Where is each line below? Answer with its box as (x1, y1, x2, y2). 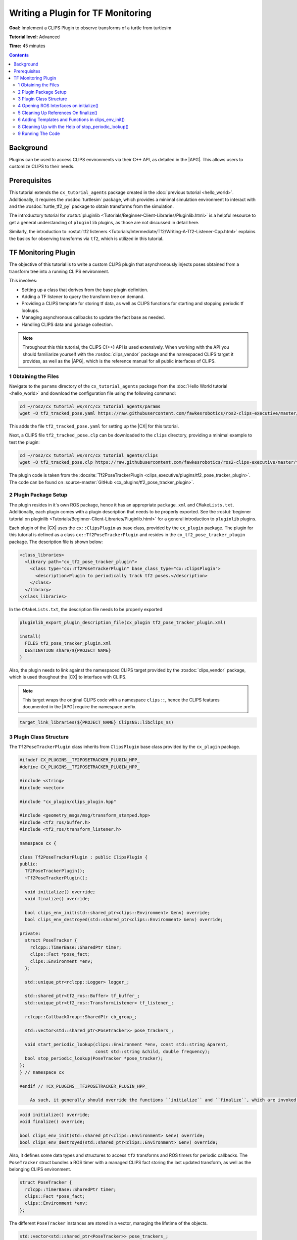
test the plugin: (9, 439, 40, 445)
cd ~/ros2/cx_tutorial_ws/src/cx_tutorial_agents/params (19, 403, 161, 409)
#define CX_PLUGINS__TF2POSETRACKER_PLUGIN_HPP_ (19, 764, 140, 770)
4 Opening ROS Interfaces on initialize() (18, 103, 99, 109)
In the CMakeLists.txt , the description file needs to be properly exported (9, 606, 163, 612)
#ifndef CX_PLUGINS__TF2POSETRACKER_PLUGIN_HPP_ (19, 757, 140, 763)
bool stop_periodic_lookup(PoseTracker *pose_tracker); (25, 1055, 163, 1061)
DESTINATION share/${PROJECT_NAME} (25, 647, 111, 653)
